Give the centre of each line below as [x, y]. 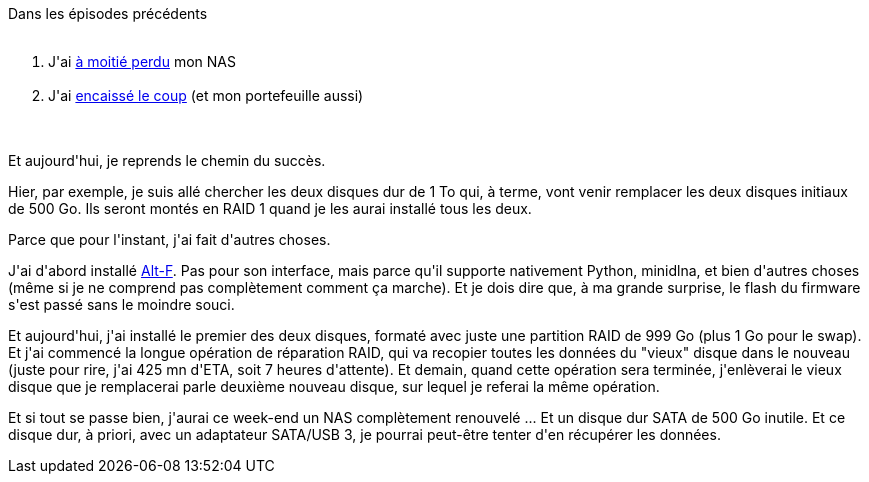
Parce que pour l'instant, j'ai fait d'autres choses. [169, 239]
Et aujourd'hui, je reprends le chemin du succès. [167, 160]
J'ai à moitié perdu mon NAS [142, 61]
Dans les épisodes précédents [108, 13]
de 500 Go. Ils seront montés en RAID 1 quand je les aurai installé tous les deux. [270, 208]
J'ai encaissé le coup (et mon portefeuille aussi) [206, 95]
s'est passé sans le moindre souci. [121, 304]
